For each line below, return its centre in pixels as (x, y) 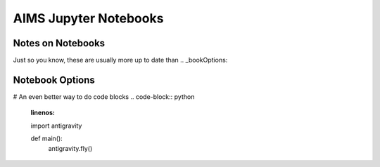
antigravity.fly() (70, 148)
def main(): (46, 139)
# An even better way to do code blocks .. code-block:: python (104, 96)
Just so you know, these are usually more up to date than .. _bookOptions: (120, 60)
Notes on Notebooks (59, 43)
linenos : (43, 113)
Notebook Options (54, 80)
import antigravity (56, 126)
